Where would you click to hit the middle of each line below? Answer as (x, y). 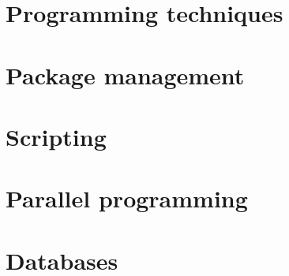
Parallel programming (127, 198)
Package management (125, 75)
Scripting (56, 136)
